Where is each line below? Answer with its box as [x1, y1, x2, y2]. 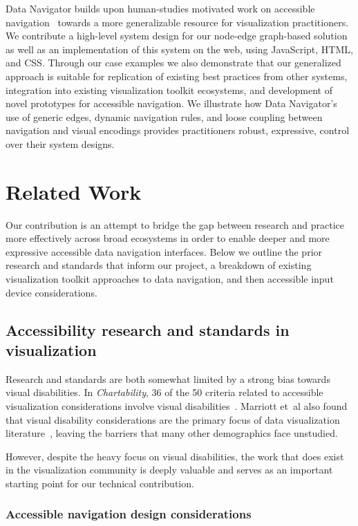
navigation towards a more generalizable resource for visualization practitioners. [6, 15, 349, 29]
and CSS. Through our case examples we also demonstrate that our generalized [6, 55, 341, 70]
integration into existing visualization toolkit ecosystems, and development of [6, 82, 332, 97]
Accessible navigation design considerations [6, 505, 252, 523]
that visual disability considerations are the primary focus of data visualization [6, 412, 340, 426]
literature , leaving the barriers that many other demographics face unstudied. [6, 426, 338, 440]
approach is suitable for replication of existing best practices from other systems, [6, 68, 348, 83]
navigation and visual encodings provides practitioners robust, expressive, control [6, 123, 350, 138]
